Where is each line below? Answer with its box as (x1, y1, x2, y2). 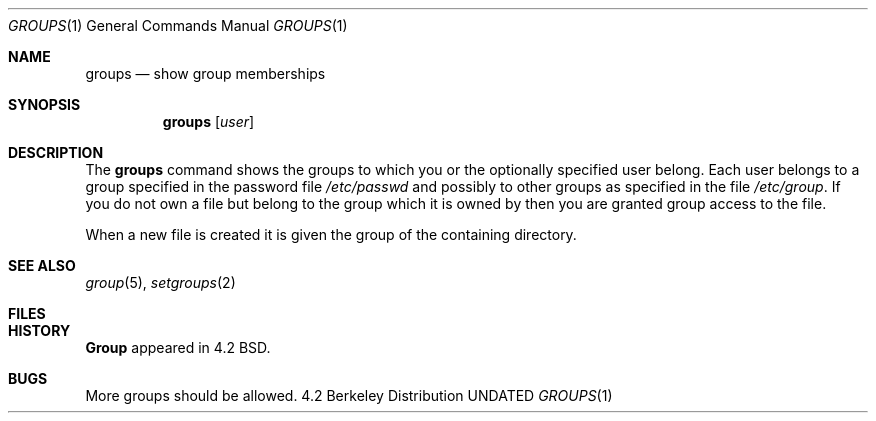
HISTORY (8, 322, 71, 339)
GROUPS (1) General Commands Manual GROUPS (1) (8, 17, 348, 34)
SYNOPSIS (8, 96, 81, 113)
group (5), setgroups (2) (85, 274, 236, 291)
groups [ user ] (162, 113, 255, 130)
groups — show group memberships (85, 65, 326, 82)
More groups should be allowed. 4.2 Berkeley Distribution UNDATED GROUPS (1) (85, 387, 613, 404)
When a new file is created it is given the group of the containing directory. (85, 226, 577, 243)
